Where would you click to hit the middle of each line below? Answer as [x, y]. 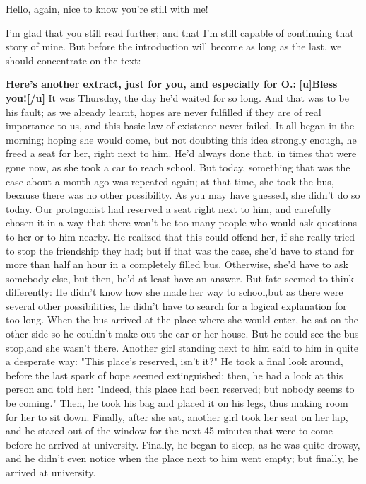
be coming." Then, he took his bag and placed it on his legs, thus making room [177, 403]
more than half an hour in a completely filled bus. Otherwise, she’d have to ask [177, 264]
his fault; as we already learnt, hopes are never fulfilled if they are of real [164, 111]
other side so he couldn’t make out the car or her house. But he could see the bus [182, 334]
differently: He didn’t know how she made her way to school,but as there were [175, 292]
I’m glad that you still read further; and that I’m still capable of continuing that [180, 32]
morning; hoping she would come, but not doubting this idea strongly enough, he [181, 139]
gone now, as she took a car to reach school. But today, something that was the [178, 167]
